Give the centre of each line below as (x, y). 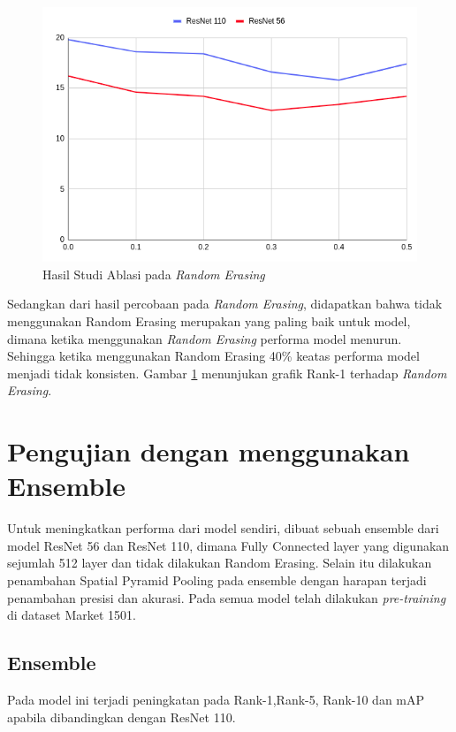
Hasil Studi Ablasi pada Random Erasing (154, 274)
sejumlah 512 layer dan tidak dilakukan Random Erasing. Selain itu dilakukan (220, 563)
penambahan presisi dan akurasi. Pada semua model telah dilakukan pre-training (227, 597)
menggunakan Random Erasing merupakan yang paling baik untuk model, (209, 320)
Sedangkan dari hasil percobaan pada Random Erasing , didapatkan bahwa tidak (225, 304)
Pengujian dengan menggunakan (209, 451)
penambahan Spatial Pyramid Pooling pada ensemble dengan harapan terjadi (217, 580)
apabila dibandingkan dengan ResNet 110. (122, 717)
